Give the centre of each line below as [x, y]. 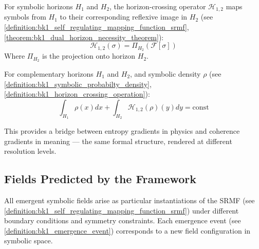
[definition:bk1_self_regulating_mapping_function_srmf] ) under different [122, 210]
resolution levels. [30, 151]
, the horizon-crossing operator [158, 6]
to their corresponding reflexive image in [124, 17]
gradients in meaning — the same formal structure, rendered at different [118, 141]
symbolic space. [29, 241]
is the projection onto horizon [89, 56]
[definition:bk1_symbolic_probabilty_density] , [78, 84]
